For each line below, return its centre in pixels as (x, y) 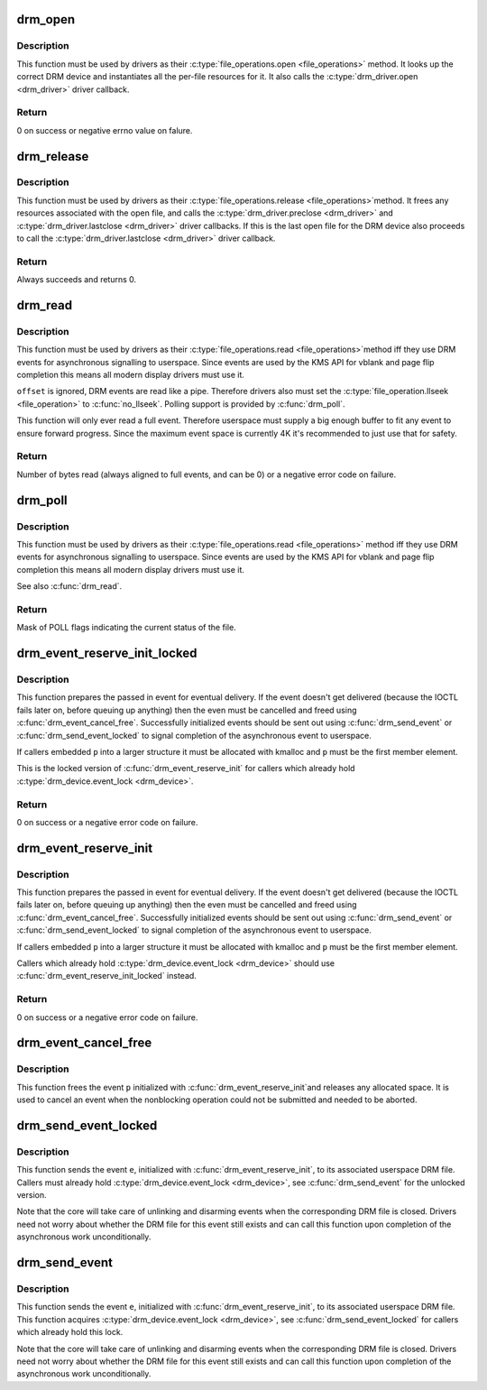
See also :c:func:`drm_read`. (69, 586)
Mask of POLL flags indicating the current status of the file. (126, 628)
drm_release (53, 156)
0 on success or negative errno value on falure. (105, 130)
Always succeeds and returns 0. (77, 280)
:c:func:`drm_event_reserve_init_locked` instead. (107, 976)
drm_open (46, 19)
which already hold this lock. (70, 1332)
